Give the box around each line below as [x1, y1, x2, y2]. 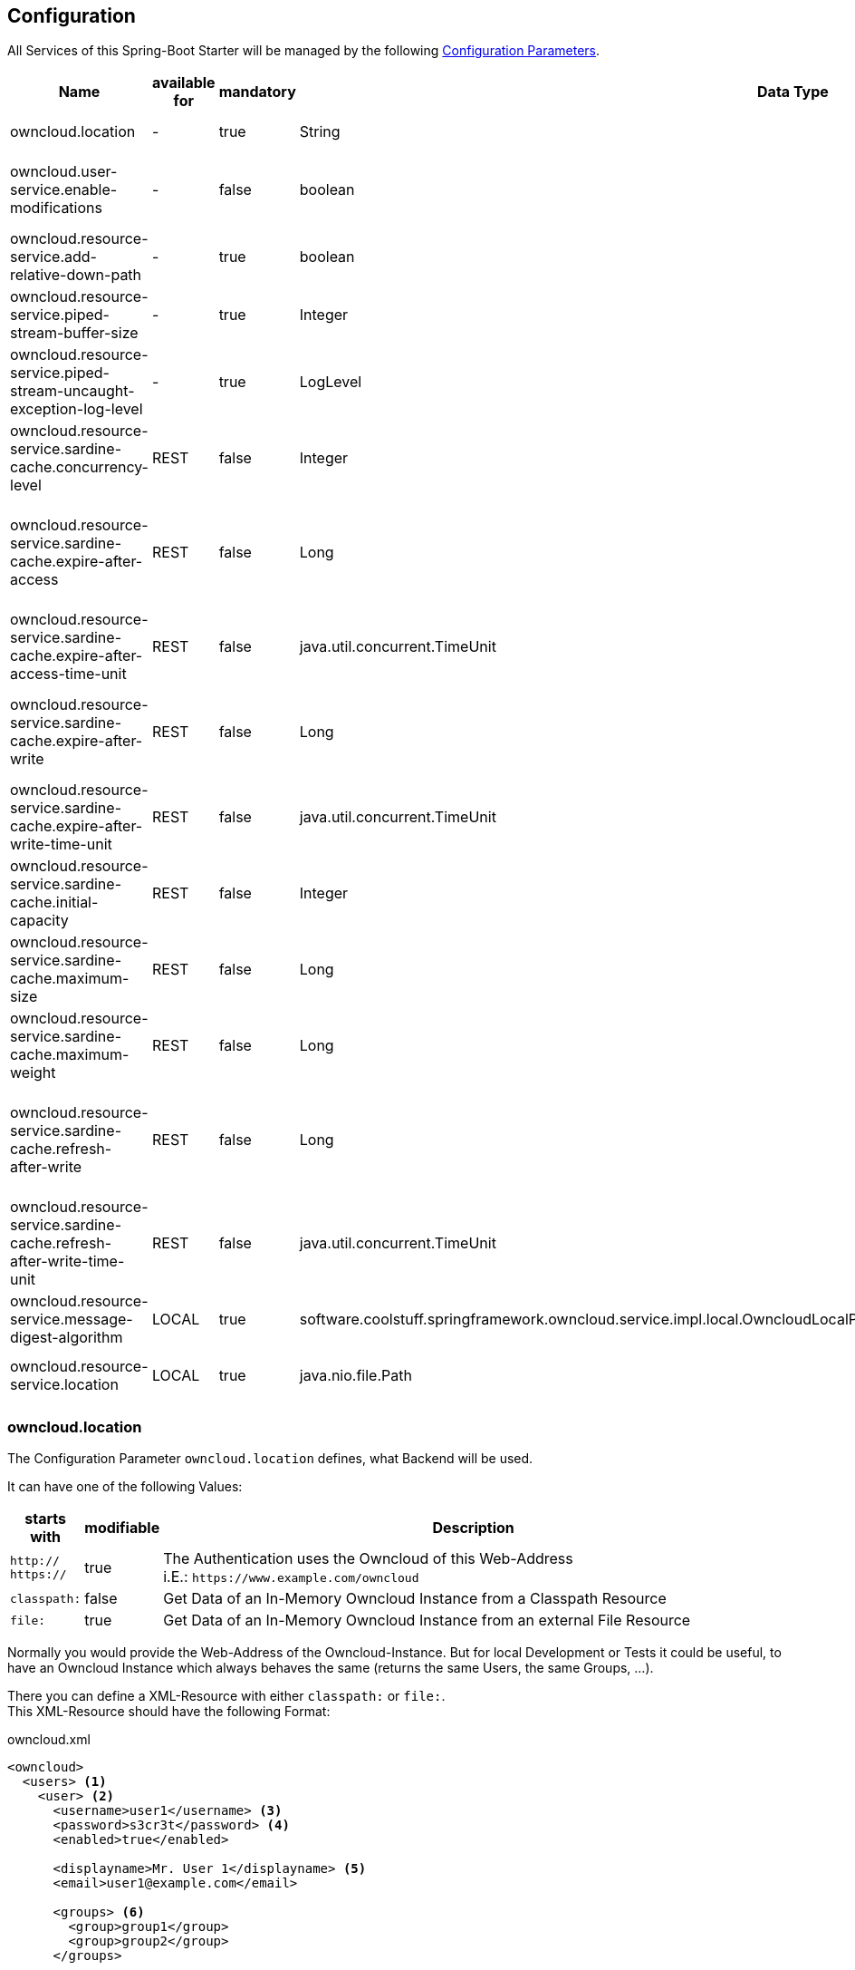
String [299, 122, 341, 141]
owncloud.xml [7, 1732, 91, 1748]
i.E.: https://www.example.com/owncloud [163, 1567, 419, 1587]
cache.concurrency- [10, 458, 149, 477]
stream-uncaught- [10, 382, 135, 401]
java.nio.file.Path [299, 1365, 412, 1384]
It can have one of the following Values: [7, 1479, 243, 1495]
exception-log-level [10, 400, 143, 419]
